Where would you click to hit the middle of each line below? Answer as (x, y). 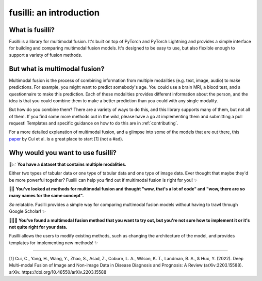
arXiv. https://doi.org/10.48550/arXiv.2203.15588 (58, 272)
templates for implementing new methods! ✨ (53, 243)
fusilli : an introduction (54, 13)
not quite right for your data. (38, 227)
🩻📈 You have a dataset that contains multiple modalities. (68, 164)
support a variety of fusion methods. (46, 55)
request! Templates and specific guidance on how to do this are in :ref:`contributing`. (94, 123)
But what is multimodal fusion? (57, 69)
